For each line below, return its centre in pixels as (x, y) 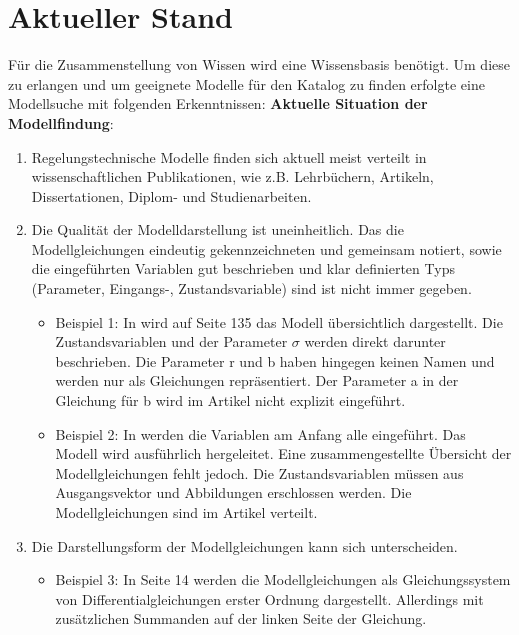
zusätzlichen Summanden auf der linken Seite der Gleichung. (241, 618)
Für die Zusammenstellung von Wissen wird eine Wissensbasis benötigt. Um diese (259, 64)
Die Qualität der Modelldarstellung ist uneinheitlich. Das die (217, 229)
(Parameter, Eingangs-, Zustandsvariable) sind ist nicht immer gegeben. (251, 288)
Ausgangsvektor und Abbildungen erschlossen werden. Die (233, 492)
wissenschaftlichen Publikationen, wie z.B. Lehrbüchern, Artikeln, (232, 176)
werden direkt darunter (375, 341)
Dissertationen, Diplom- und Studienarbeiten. (171, 195)
